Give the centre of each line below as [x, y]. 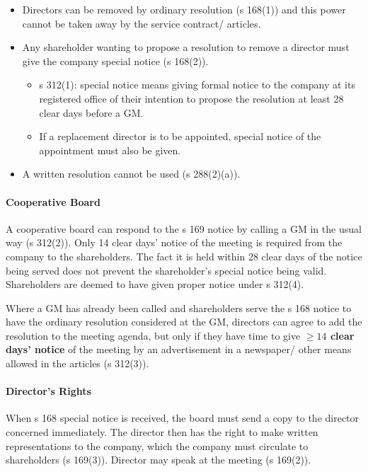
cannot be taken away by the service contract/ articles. [142, 23]
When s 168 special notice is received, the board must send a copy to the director [183, 418]
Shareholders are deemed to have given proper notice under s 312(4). [155, 284]
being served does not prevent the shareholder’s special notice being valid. [166, 270]
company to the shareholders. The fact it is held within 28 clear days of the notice [184, 256]
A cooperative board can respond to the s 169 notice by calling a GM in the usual [184, 228]
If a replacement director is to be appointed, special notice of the [180, 136]
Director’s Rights [48, 391]
